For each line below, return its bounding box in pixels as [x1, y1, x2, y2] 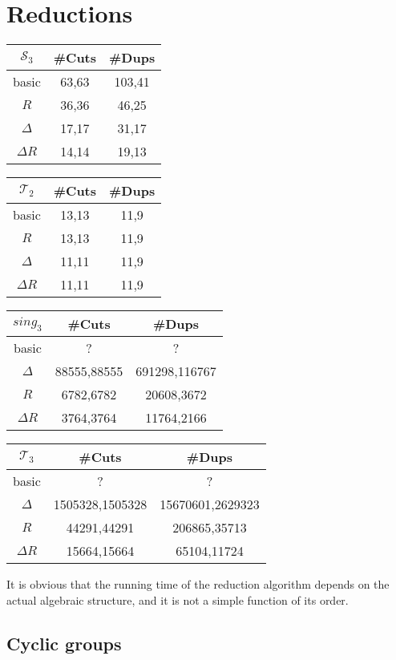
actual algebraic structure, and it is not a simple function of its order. [6, 591, 349, 608]
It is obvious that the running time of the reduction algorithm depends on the [6, 576, 390, 593]
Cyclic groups [6, 630, 122, 655]
